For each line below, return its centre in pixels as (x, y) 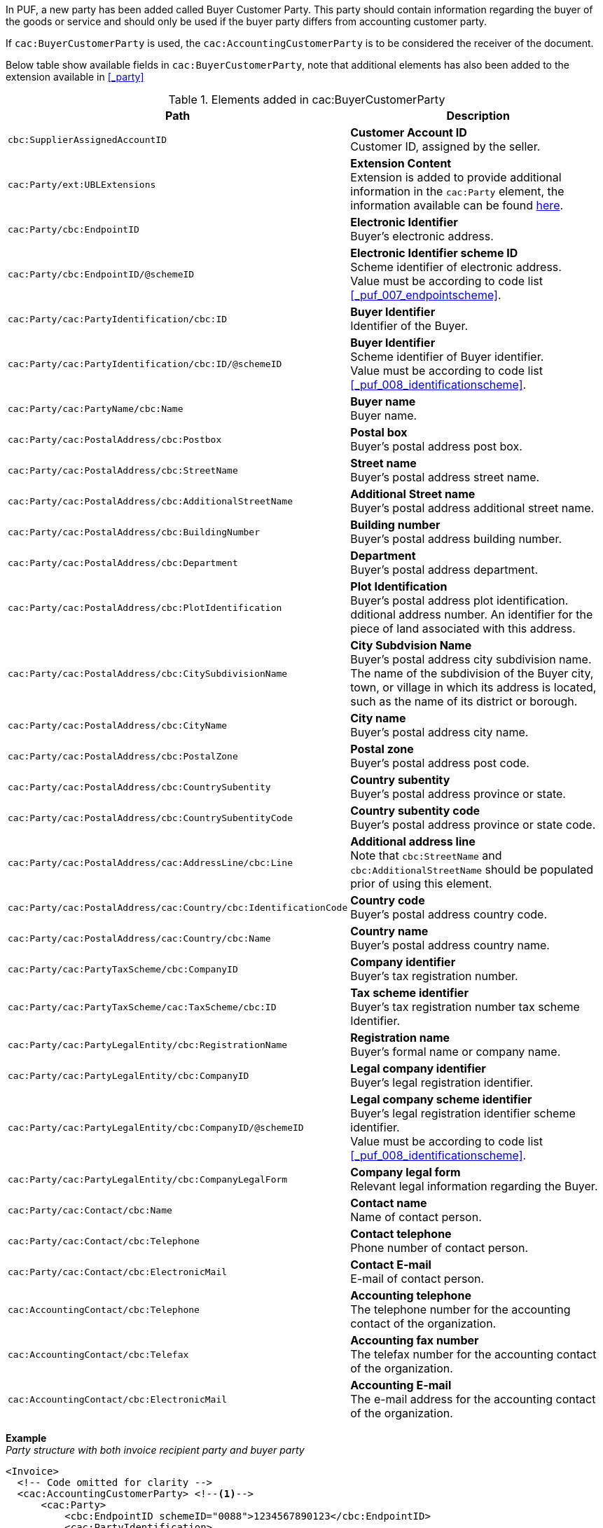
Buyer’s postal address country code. (449, 914)
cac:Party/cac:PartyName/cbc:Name (96, 408)
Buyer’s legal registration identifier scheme (463, 1113)
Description (478, 116)
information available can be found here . (457, 205)
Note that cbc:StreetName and (426, 855)
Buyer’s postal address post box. (436, 446)
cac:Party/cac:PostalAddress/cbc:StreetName (123, 470)
